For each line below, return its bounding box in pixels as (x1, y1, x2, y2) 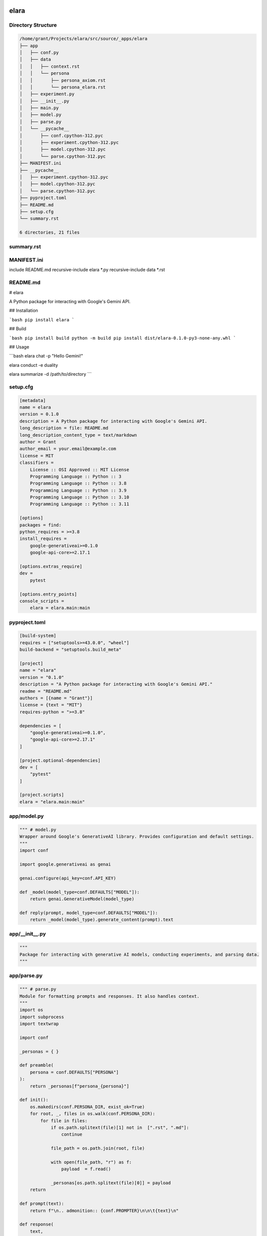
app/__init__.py (9, 930, 46, 937)
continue (61, 1132, 83, 1137)
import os (19, 1007, 44, 1013)
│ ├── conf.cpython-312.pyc (19, 132, 103, 138)
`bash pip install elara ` (9, 317, 75, 322)
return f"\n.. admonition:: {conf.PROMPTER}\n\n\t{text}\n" (30, 1208, 179, 1213)
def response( (19, 1222, 54, 1227)
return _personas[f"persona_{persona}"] (30, 1083, 130, 1089)
